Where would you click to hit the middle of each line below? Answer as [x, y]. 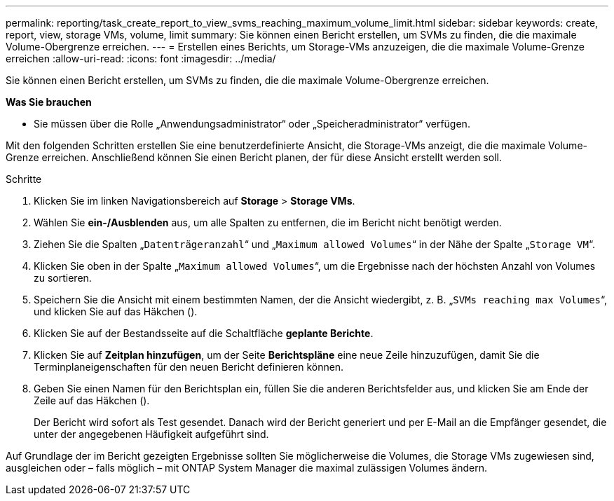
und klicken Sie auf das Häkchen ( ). [116, 311]
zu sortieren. [63, 278]
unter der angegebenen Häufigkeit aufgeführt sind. [151, 434]
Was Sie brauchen [49, 102]
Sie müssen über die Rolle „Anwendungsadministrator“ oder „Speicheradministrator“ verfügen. [252, 124]
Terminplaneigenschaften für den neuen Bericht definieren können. [189, 367]
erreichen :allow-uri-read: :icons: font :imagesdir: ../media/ [141, 59]
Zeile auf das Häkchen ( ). [92, 400]
